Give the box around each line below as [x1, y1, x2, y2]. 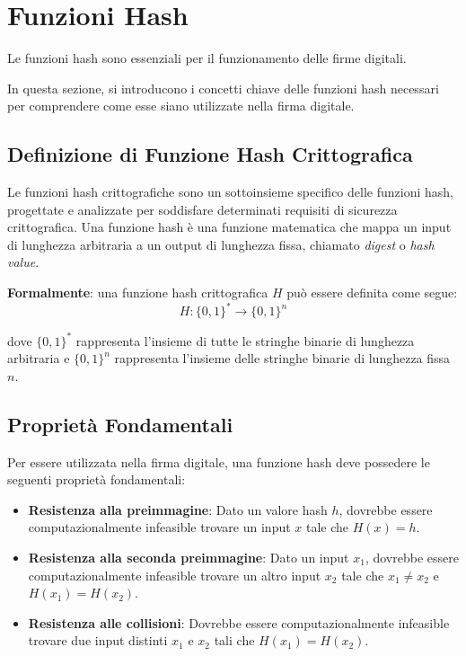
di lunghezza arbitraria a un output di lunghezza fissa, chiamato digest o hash [7, 235, 435, 253]
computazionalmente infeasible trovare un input [28, 518, 291, 536]
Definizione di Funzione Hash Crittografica [7, 140, 413, 168]
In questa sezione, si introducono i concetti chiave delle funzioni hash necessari [7, 78, 439, 97]
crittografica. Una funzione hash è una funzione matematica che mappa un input [7, 217, 452, 236]
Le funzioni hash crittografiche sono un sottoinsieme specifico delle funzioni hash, [7, 182, 453, 201]
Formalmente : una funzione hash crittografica [7, 283, 268, 302]
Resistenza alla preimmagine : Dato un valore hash [28, 500, 328, 519]
